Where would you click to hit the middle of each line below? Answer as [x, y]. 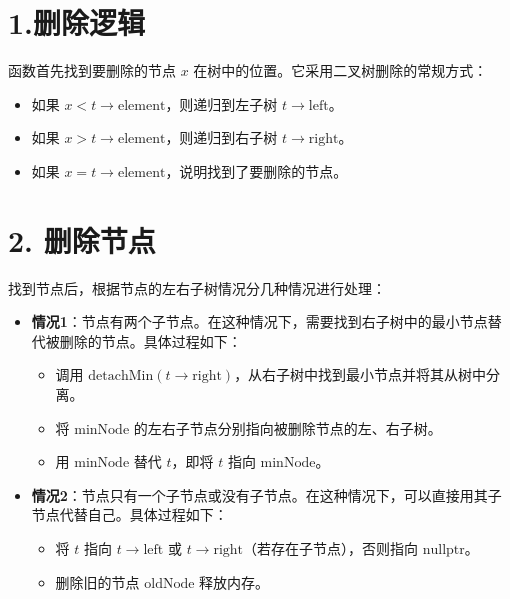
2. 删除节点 [82, 239]
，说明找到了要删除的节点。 [256, 170]
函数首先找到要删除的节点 [92, 70]
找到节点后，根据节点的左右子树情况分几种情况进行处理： [197, 287]
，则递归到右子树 [221, 137]
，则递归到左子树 [221, 103]
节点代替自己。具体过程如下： [129, 514]
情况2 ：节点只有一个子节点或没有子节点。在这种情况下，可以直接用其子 [266, 494]
